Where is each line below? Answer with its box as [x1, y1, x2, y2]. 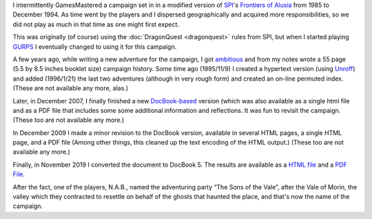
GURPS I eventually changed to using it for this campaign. [12, 42, 177, 51]
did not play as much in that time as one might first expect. [12, 20, 179, 28]
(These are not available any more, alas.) [12, 84, 129, 92]
